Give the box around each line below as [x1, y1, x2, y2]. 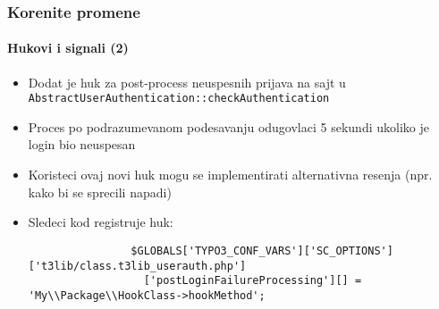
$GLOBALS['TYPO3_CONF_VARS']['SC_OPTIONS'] [131, 244, 393, 257]
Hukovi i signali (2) [7, 38, 129, 57]
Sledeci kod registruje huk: [28, 213, 173, 231]
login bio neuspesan [28, 135, 136, 154]
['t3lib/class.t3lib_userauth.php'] [28, 259, 247, 272]
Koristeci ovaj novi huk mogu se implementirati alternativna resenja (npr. [28, 165, 433, 184]
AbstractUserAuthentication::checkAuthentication [28, 92, 330, 105]
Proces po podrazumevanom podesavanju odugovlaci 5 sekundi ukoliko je [28, 117, 429, 136]
